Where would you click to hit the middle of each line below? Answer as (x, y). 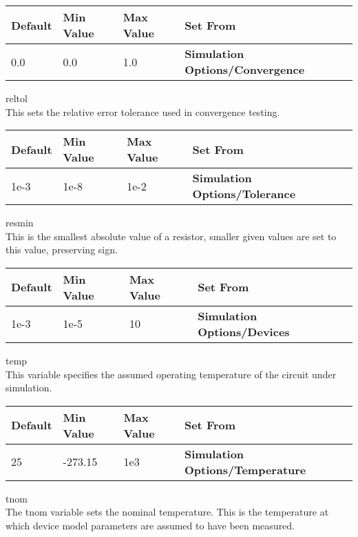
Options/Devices (244, 331)
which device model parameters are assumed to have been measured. (150, 525)
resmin (20, 223)
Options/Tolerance (244, 194)
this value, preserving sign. (62, 250)
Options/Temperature (245, 469)
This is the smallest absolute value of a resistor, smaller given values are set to (171, 236)
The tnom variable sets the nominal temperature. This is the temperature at (167, 512)
